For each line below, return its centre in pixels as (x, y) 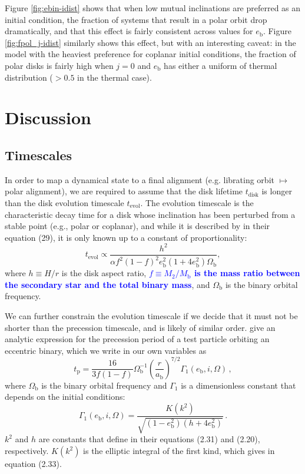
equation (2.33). (33, 464)
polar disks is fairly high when (59, 65)
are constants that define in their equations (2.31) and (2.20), (149, 439)
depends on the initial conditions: (65, 397)
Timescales (38, 155)
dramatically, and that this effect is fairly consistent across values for (129, 31)
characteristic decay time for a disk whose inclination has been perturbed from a (150, 214)
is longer (277, 191)
